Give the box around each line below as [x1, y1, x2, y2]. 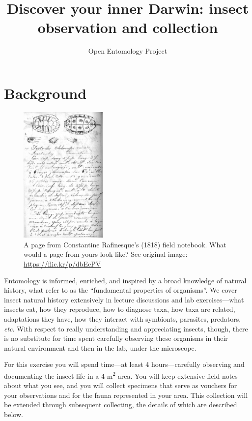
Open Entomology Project [88, 46, 168, 56]
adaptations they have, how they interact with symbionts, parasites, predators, [4, 313, 241, 324]
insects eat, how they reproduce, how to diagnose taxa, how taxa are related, [4, 304, 235, 314]
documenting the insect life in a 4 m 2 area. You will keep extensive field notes [4, 369, 238, 381]
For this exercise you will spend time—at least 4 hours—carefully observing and [4, 359, 245, 369]
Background [4, 83, 87, 103]
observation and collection [37, 17, 218, 37]
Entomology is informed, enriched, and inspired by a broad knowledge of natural [4, 275, 247, 285]
